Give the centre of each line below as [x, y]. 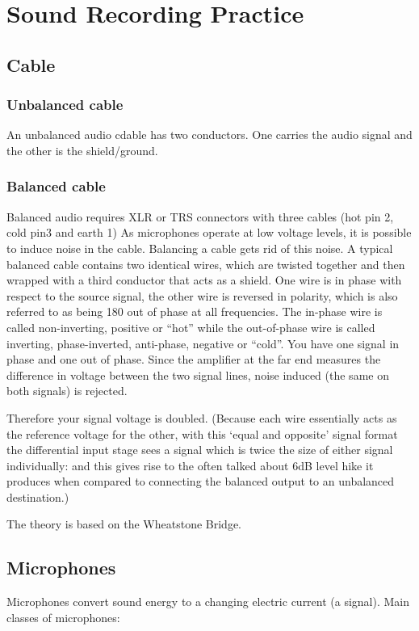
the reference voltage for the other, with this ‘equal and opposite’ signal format [202, 433]
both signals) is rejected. [67, 391]
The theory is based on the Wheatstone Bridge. [124, 524]
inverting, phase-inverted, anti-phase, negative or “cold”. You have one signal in [203, 343]
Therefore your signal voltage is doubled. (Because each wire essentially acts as [202, 417]
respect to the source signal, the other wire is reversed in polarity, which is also [202, 295]
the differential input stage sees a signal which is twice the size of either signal [200, 450]
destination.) [38, 496]
